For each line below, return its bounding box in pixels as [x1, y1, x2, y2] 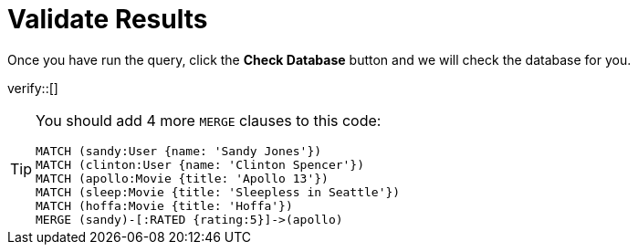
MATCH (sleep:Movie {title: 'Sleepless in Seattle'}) [36, 184, 401, 199]
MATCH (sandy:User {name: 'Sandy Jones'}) [36, 143, 322, 158]
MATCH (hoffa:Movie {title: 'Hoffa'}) [36, 198, 293, 213]
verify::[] [7, 79, 58, 96]
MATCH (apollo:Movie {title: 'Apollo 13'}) [36, 171, 329, 185]
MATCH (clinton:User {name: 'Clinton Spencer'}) [36, 157, 365, 172]
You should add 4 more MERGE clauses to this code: [36, 110, 382, 130]
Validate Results [7, 4, 208, 35]
